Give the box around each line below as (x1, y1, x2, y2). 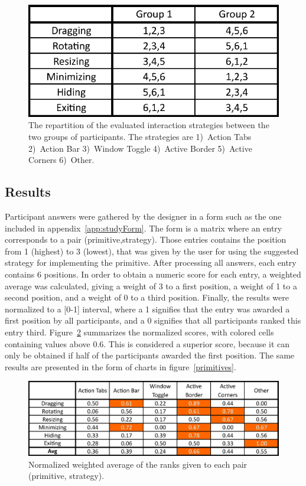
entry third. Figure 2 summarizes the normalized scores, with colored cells (5, 325, 274, 338)
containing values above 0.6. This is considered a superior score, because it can (5, 337, 290, 350)
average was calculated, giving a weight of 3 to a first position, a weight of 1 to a (5, 279, 297, 292)
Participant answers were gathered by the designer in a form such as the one (5, 210, 282, 223)
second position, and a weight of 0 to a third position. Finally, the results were (5, 291, 289, 304)
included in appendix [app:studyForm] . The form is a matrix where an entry (5, 221, 282, 234)
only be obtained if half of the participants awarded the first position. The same (5, 349, 295, 361)
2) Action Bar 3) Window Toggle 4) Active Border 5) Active (28, 142, 252, 154)
